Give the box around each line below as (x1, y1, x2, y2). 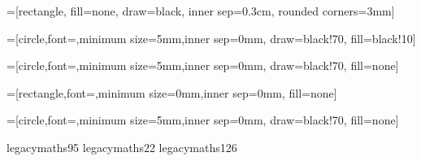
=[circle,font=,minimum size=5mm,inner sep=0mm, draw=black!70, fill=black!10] (7, 29, 416, 46)
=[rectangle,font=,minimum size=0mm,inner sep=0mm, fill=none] (7, 84, 337, 101)
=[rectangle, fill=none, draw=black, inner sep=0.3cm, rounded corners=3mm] (7, 2, 395, 19)
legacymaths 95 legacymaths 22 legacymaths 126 (7, 138, 237, 155)
